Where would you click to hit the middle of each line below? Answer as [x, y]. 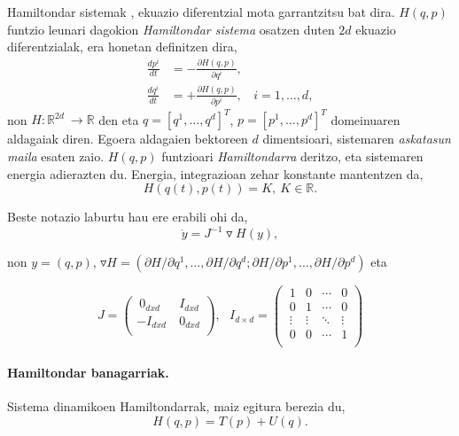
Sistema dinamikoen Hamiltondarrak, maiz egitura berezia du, [176, 406]
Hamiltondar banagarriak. [88, 373]
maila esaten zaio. [56, 156]
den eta [119, 119]
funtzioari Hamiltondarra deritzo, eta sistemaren [292, 156]
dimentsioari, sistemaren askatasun [357, 139]
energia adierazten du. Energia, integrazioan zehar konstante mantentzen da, [215, 173]
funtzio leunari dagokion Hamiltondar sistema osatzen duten [171, 29]
